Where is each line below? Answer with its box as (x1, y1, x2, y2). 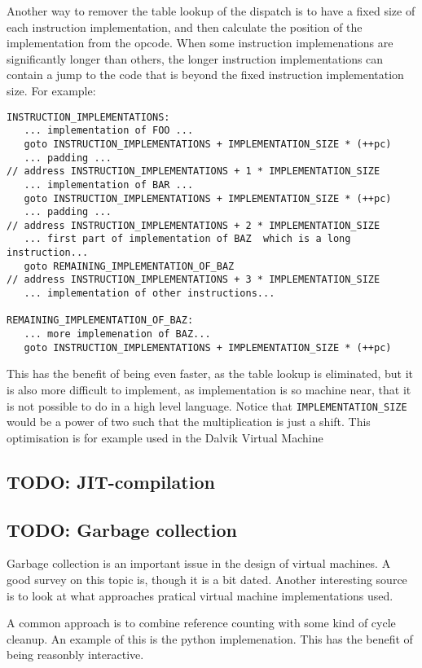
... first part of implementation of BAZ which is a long (24, 233, 351, 245)
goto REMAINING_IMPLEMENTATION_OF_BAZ (24, 260, 235, 272)
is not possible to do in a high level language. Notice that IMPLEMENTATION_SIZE (7, 397, 407, 414)
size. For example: (7, 81, 96, 99)
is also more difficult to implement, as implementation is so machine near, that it (7, 380, 411, 398)
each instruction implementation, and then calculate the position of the (7, 18, 363, 35)
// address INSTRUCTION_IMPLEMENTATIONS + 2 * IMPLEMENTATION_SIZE (7, 219, 380, 231)
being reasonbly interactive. (7, 646, 144, 663)
